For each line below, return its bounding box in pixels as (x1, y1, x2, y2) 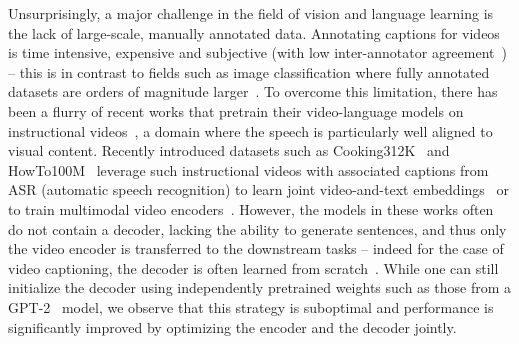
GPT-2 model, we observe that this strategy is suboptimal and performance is (8, 296, 494, 317)
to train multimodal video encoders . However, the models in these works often (8, 198, 494, 219)
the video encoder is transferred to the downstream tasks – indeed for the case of (8, 238, 504, 259)
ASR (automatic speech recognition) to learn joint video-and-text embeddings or (8, 179, 509, 200)
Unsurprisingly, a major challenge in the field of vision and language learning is (8, 3, 494, 23)
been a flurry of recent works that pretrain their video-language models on (8, 100, 464, 121)
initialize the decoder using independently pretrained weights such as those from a (8, 277, 511, 298)
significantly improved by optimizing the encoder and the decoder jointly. (8, 316, 457, 337)
